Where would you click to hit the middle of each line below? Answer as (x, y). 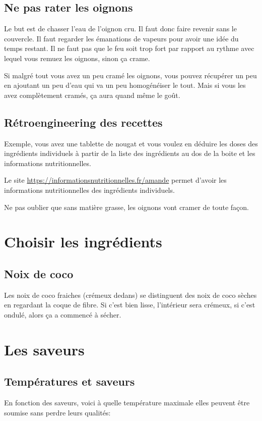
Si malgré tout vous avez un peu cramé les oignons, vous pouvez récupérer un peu (130, 75)
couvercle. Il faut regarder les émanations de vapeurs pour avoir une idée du (121, 38)
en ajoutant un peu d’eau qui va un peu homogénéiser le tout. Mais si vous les (125, 85)
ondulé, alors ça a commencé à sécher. (63, 314)
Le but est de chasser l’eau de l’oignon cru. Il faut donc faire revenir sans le (120, 29)
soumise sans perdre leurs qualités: (57, 412)
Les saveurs (44, 349)
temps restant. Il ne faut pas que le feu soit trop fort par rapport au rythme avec (129, 48)
